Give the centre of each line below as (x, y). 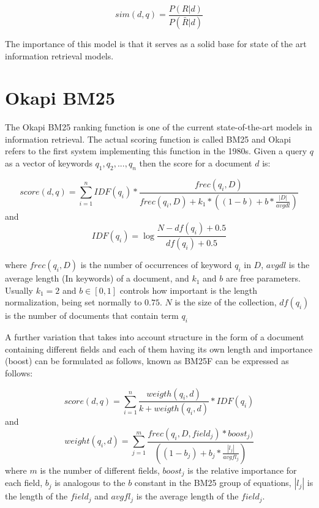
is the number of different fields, (100, 470)
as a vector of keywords (49, 163)
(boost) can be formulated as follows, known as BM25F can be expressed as (147, 361)
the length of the (36, 496)
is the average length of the (187, 496)
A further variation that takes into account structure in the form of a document (155, 337)
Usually (19, 290)
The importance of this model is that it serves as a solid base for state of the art (156, 43)
